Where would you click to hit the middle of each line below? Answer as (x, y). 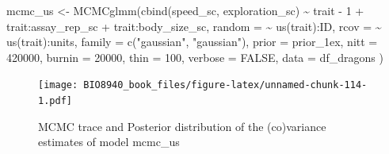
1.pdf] (55, 101)
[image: (58, 85)
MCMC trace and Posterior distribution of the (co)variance (182, 126)
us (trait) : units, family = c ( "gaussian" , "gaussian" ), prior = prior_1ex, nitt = (192, 42)
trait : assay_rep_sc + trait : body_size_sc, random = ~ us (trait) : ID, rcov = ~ (194, 26)
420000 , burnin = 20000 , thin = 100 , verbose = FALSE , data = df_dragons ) (195, 57)
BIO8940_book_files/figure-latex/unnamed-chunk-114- (225, 85)
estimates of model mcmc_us (109, 142)
